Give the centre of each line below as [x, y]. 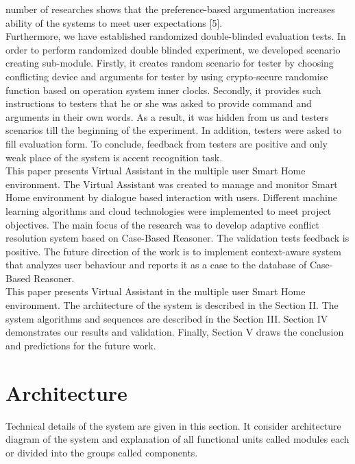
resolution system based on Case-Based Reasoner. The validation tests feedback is [177, 238]
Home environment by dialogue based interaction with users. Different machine [171, 197]
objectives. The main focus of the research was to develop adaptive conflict [163, 224]
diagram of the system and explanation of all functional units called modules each [177, 439]
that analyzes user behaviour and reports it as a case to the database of [156, 265]
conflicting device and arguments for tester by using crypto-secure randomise [167, 76]
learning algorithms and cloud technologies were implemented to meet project [169, 210]
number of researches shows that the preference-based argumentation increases [170, 9]
